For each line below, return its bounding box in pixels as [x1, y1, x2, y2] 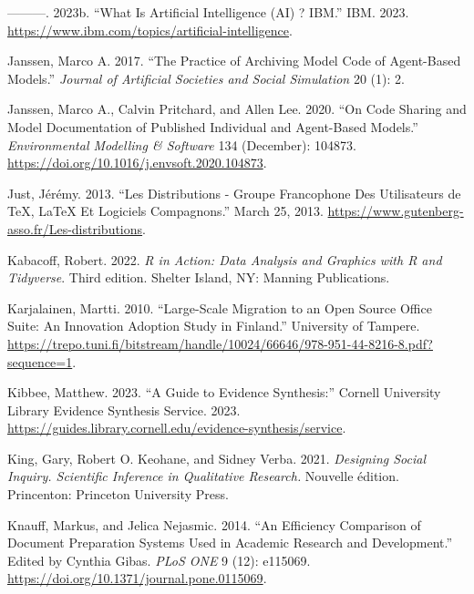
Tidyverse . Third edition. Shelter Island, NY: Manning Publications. [7, 268, 390, 287]
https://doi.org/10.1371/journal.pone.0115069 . [7, 568, 267, 588]
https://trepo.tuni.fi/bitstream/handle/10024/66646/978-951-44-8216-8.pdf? [7, 333, 433, 353]
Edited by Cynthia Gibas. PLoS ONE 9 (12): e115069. [7, 550, 311, 569]
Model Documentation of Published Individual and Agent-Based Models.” [7, 117, 418, 136]
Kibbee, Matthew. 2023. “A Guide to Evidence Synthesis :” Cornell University [7, 383, 441, 402]
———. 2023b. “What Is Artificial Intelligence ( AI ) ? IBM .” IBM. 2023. [7, 3, 409, 21]
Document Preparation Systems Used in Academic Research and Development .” [7, 533, 453, 552]
